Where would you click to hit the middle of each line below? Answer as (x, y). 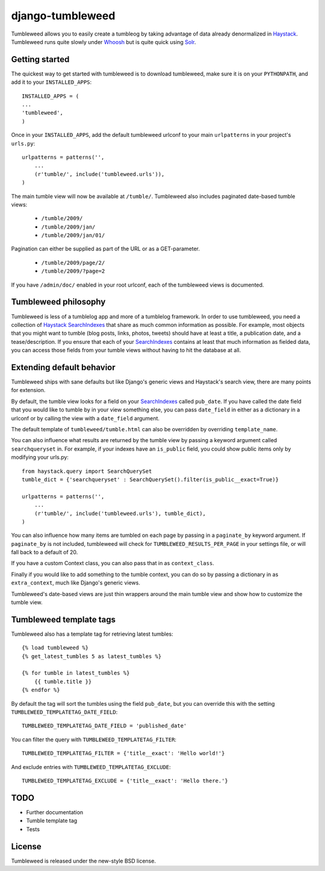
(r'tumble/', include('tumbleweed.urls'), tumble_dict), (120, 513)
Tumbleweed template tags (63, 619)
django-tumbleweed (63, 16)
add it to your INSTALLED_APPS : (51, 82)
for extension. (28, 390)
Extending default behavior (63, 367)
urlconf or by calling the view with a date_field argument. (85, 418)
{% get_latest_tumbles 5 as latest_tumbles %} (92, 656)
